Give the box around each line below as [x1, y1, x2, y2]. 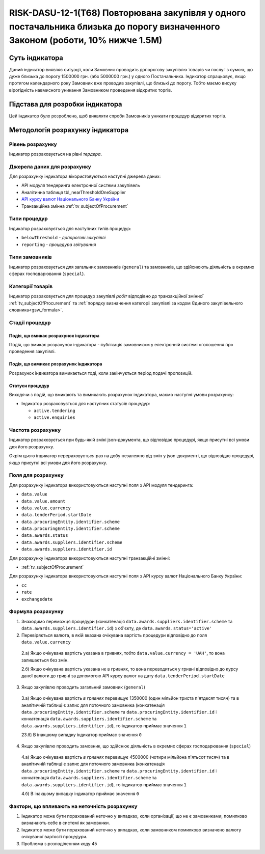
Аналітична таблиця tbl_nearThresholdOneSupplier [21, 189, 126, 195]
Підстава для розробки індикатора [9, 100, 122, 108]
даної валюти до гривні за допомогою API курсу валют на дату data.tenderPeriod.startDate [21, 673, 225, 679]
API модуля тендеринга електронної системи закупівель [21, 182, 140, 189]
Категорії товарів [9, 283, 53, 290]
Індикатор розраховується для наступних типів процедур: [9, 225, 132, 231]
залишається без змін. [21, 657, 69, 663]
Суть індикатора [9, 54, 63, 62]
